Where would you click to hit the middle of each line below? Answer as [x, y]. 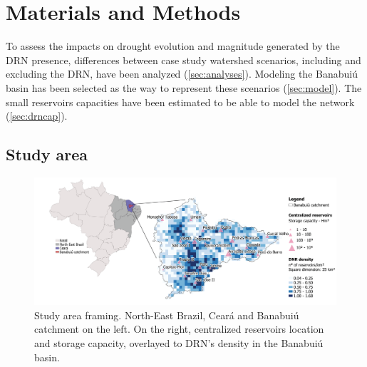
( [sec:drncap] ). [37, 116]
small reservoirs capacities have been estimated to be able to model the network [180, 102]
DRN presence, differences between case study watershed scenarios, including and [183, 60]
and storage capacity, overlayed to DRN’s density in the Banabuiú [179, 342]
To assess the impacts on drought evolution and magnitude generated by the [173, 46]
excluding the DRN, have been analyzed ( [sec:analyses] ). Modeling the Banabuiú [182, 74]
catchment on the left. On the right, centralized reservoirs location [179, 329]
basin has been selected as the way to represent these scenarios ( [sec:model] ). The [184, 87]
